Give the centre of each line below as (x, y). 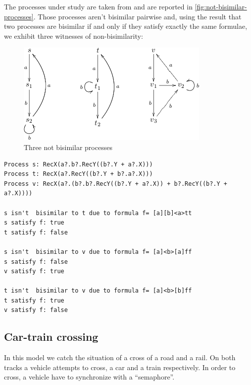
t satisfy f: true (34, 300)
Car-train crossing (51, 337)
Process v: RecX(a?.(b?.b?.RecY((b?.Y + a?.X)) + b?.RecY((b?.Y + (116, 184)
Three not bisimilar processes (68, 147)
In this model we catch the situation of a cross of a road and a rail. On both (120, 357)
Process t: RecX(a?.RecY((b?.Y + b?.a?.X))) (78, 174)
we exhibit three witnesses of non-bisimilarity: (74, 36)
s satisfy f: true (34, 223)
